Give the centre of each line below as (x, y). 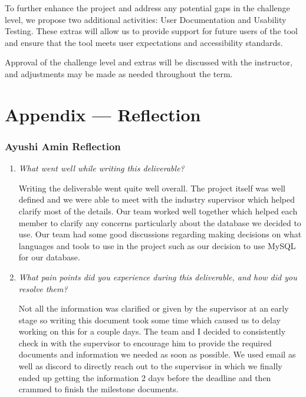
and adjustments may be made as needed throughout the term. (119, 73)
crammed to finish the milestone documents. (98, 389)
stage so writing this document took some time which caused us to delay (149, 320)
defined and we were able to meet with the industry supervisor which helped (157, 199)
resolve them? (43, 288)
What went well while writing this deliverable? (101, 168)
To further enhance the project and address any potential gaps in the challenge (147, 8)
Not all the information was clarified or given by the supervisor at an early (154, 308)
